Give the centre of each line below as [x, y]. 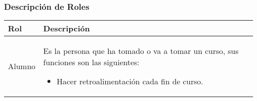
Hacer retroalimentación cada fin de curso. [130, 81]
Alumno [22, 66]
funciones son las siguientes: [91, 62]
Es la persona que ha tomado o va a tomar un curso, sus [141, 51]
